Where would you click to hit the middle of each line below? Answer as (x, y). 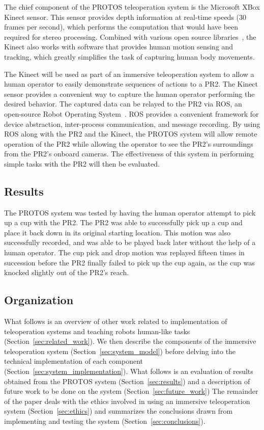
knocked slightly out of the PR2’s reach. (67, 272)
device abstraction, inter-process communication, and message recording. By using (132, 124)
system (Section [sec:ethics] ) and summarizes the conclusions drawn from (119, 411)
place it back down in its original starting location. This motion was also (117, 232)
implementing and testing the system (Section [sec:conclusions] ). (105, 421)
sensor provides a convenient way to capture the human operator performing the (129, 93)
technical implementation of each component (74, 361)
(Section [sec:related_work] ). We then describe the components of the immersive (130, 341)
